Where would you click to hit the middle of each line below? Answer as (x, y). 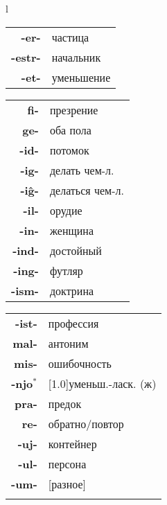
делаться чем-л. (87, 190)
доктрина (72, 290)
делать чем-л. (82, 170)
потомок (69, 150)
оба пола (70, 130)
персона (67, 463)
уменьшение (81, 77)
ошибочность (80, 363)
